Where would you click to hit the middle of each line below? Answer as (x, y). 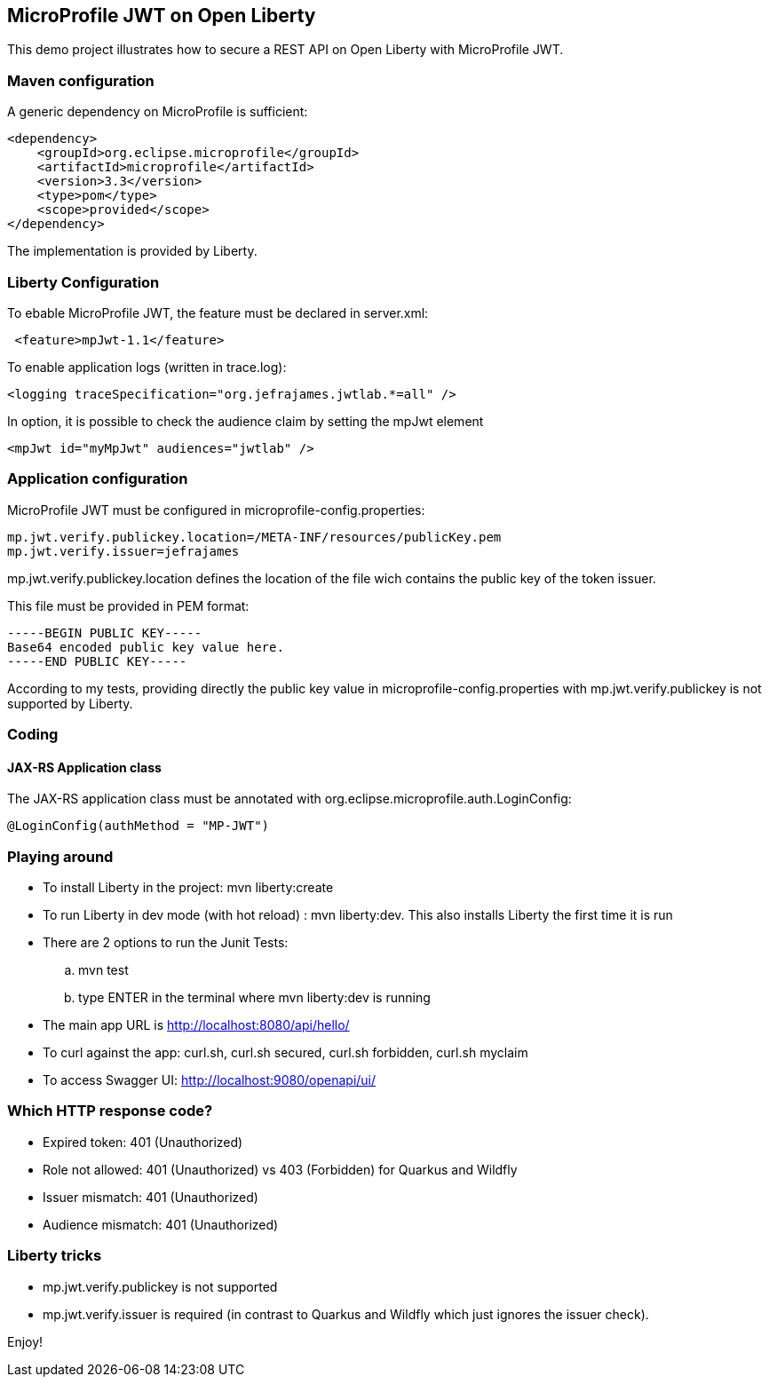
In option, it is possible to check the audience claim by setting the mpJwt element (246, 421)
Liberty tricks (55, 1256)
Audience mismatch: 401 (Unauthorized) (161, 1224)
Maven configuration (81, 80)
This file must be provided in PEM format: (128, 605)
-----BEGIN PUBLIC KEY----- (105, 633)
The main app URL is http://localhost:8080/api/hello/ (196, 1025)
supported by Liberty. (70, 703)
